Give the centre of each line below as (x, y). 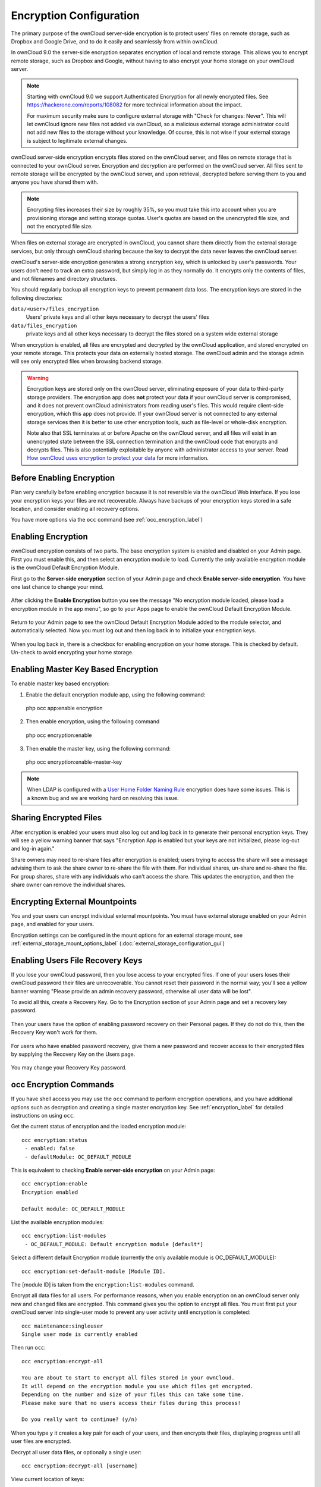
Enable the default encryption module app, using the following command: (116, 694)
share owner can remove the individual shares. (68, 884)
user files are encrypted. (41, 1441)
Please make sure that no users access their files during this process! (131, 1403)
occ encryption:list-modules (64, 1236)
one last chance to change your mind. (57, 586)
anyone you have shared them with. (55, 182)
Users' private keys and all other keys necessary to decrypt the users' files (117, 317)
